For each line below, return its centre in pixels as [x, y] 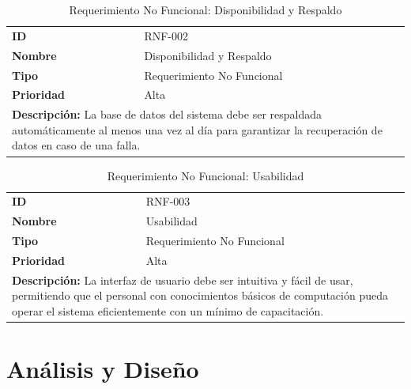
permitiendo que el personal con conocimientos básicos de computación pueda [200, 295]
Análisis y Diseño [103, 369]
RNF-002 [166, 35]
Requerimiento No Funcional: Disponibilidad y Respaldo [205, 9]
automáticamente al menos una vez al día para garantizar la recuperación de [197, 129]
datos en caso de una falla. [76, 145]
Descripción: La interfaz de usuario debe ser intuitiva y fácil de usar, [183, 279]
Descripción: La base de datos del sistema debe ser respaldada [167, 114]
